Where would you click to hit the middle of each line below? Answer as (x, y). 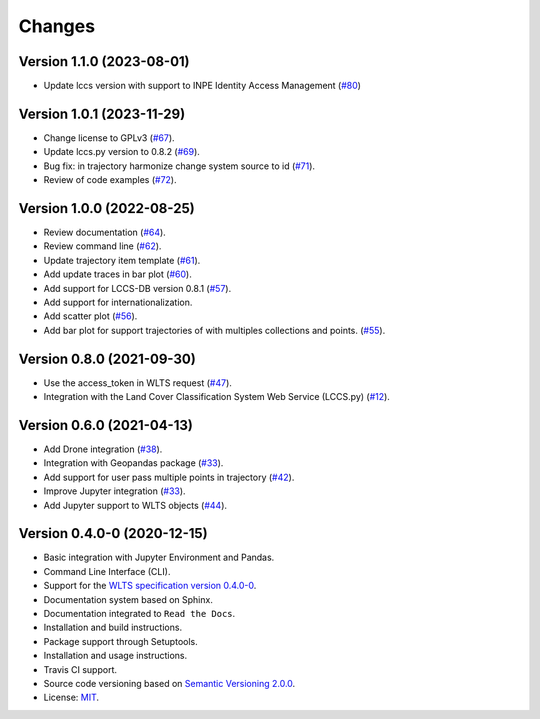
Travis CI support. (80, 669)
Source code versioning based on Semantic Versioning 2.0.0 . (169, 683)
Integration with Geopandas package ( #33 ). (133, 463)
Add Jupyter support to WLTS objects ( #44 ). (135, 505)
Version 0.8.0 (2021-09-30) (107, 358)
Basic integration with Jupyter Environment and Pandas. (159, 557)
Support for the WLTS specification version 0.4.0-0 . (150, 586)
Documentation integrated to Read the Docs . (139, 614)
